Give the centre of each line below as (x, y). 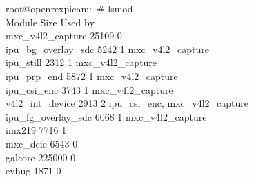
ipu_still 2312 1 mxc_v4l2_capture (81, 62)
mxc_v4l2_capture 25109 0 (64, 36)
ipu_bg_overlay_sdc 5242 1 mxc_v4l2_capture (107, 49)
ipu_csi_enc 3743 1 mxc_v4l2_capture (89, 89)
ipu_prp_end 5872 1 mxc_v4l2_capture (92, 75)
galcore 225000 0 (41, 157)
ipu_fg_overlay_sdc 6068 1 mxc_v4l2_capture (106, 116)
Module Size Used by (50, 22)
